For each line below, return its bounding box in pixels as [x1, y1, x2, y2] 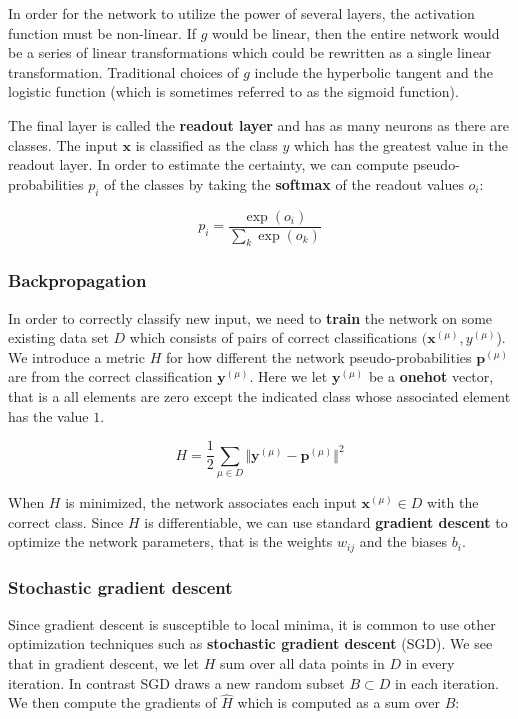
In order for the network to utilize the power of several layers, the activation [8, 3, 475, 23]
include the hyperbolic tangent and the [254, 61, 493, 82]
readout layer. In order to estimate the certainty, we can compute [8, 154, 409, 175]
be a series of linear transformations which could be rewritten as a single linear [8, 42, 492, 63]
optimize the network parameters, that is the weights [8, 531, 333, 552]
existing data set [8, 327, 109, 348]
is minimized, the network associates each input [65, 491, 357, 512]
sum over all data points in [220, 653, 385, 674]
